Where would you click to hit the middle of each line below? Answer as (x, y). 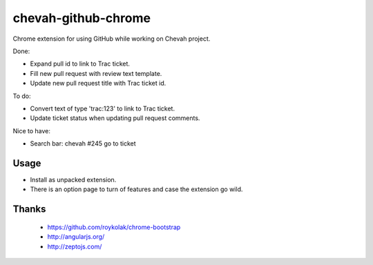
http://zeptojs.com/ (75, 246)
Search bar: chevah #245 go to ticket (83, 144)
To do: (22, 96)
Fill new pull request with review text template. (96, 73)
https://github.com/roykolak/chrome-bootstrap (114, 227)
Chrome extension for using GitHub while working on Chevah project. (112, 39)
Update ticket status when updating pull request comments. (115, 118)
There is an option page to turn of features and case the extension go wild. (136, 189)
